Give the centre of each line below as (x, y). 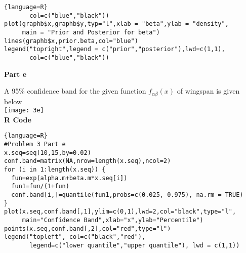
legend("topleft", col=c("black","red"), (75, 237)
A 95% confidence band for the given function (75, 91)
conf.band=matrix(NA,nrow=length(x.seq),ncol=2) (88, 161)
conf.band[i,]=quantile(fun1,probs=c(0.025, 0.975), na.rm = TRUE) (127, 195)
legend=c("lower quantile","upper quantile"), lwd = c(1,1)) (135, 246)
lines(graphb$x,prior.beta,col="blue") (71, 41)
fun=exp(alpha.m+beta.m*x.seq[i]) (69, 178)
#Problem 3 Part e (35, 144)
